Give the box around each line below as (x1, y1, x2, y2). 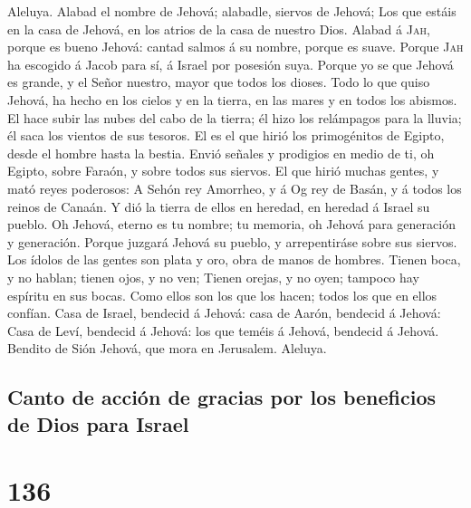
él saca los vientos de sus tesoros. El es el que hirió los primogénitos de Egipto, (7, 126, 445, 145)
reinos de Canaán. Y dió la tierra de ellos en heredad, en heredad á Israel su (7, 196, 430, 216)
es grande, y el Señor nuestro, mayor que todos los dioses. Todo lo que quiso (7, 72, 430, 91)
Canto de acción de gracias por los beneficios (7, 383, 437, 411)
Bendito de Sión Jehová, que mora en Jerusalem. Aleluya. (7, 339, 327, 358)
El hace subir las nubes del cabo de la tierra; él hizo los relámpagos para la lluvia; (7, 108, 462, 127)
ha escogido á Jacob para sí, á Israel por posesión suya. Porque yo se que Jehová (7, 54, 454, 73)
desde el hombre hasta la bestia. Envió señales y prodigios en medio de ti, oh (7, 143, 435, 162)
